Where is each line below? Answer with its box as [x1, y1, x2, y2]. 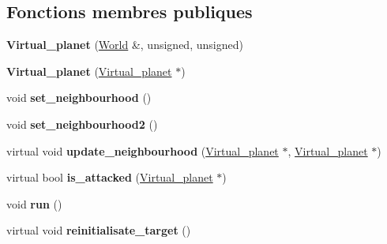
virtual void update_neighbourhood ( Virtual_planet [6, 142, 279, 159]
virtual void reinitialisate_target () [6, 222, 191, 238]
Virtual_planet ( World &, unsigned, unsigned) [6, 36, 243, 53]
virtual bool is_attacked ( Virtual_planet [6, 169, 213, 186]
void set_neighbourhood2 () [6, 115, 158, 132]
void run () [6, 195, 62, 212]
